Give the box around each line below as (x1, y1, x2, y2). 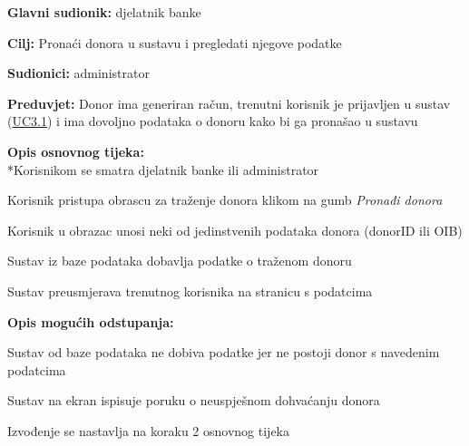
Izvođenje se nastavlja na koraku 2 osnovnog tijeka (7, 421, 289, 440)
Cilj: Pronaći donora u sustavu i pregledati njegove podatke (7, 33, 342, 52)
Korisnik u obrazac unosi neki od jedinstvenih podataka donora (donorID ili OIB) (7, 220, 463, 239)
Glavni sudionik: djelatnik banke (7, 3, 201, 21)
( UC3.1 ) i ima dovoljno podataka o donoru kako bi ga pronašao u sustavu (7, 111, 418, 131)
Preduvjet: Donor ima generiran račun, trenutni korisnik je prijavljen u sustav (7, 93, 451, 112)
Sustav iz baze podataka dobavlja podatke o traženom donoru (7, 251, 352, 270)
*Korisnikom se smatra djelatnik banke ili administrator (7, 160, 319, 179)
